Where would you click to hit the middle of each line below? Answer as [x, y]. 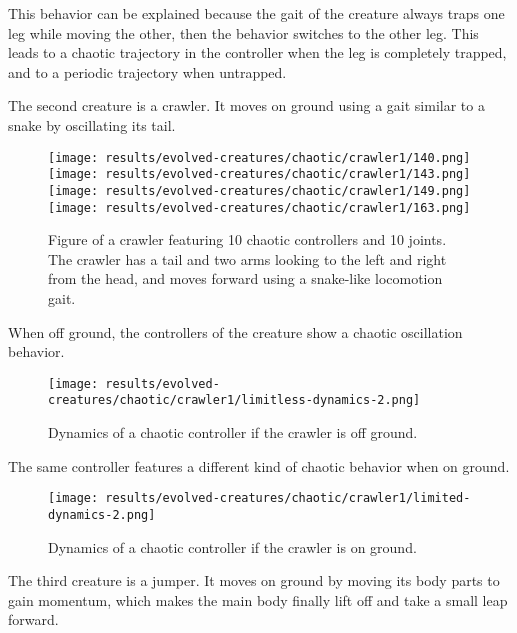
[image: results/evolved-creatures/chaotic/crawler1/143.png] [259, 174]
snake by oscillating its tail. [92, 124]
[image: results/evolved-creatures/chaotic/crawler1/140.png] [259, 157]
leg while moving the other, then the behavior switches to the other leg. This [243, 32]
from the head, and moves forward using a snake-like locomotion [245, 278]
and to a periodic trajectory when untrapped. [147, 71]
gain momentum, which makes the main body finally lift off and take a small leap [258, 599]
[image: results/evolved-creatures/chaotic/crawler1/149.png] [259, 190]
